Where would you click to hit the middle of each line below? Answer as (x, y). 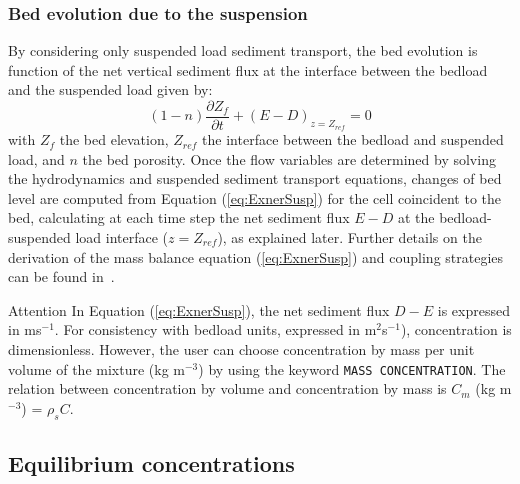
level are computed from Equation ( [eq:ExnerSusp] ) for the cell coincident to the (255, 197)
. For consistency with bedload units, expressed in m (215, 329)
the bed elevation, (114, 139)
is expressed (473, 309)
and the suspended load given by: (110, 89)
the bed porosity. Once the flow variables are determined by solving (289, 158)
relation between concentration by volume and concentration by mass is (227, 388)
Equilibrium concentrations (151, 463)
